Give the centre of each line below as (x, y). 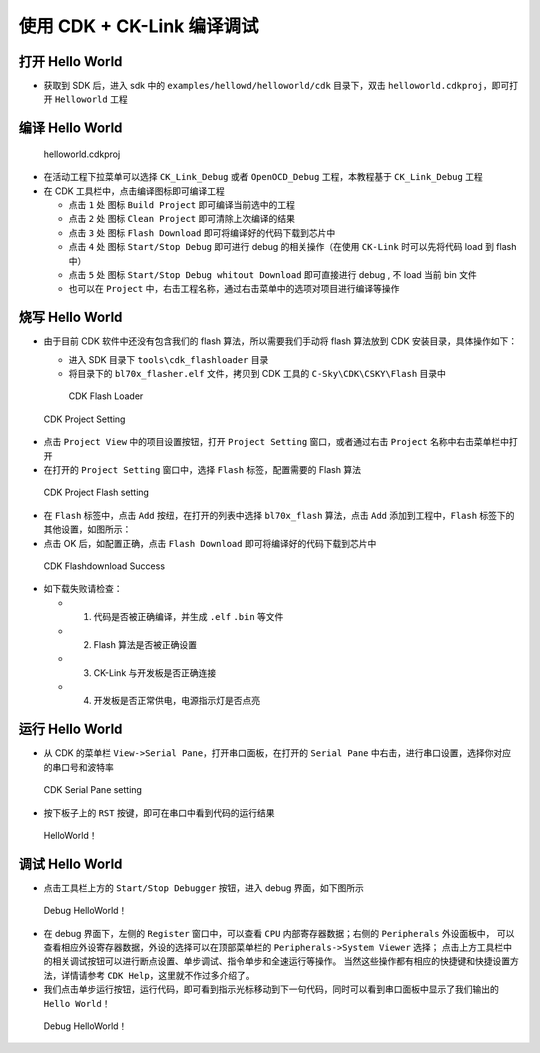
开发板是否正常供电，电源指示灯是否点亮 (176, 701)
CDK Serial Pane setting (92, 790)
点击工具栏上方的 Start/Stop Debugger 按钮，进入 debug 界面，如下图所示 (204, 887)
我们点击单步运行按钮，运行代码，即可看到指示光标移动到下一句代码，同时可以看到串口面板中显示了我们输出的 (271, 989)
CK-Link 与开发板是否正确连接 (155, 672)
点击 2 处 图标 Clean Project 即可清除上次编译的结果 (181, 219)
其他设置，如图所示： (87, 529)
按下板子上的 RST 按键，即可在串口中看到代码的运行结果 (159, 812)
